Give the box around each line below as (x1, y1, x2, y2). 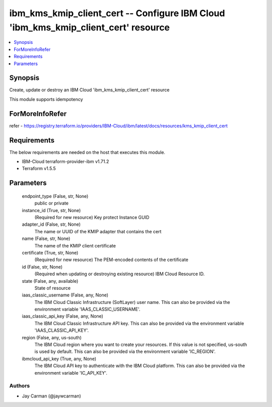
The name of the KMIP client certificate (34, 242, 116, 248)
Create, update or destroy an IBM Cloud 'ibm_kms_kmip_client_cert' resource (9, 87, 170, 93)
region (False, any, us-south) (22, 334, 82, 340)
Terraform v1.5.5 (22, 166, 56, 172)
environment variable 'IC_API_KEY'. (34, 370, 108, 376)
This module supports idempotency (9, 96, 83, 102)
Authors (9, 382, 30, 389)
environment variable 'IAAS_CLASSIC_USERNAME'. (34, 306, 141, 313)
